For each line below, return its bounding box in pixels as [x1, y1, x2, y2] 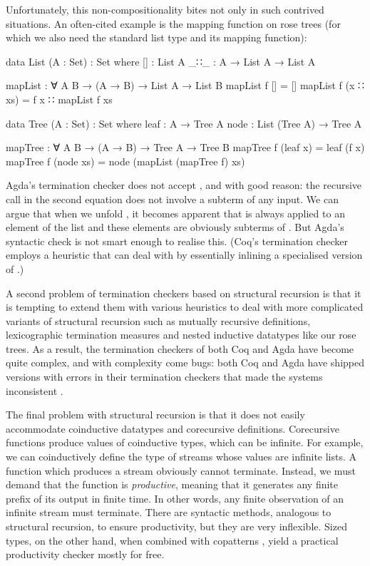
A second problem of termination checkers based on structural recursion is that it [6, 285, 361, 300]
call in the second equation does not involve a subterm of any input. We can [6, 191, 339, 206]
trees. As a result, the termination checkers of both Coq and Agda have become [6, 341, 354, 356]
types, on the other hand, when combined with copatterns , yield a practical [6, 532, 339, 547]
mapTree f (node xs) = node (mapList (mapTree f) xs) [6, 153, 245, 168]
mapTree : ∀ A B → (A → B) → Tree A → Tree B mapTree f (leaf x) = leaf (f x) [6, 140, 365, 155]
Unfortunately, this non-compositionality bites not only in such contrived [6, 2, 324, 16]
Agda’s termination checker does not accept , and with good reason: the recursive [6, 177, 362, 192]
